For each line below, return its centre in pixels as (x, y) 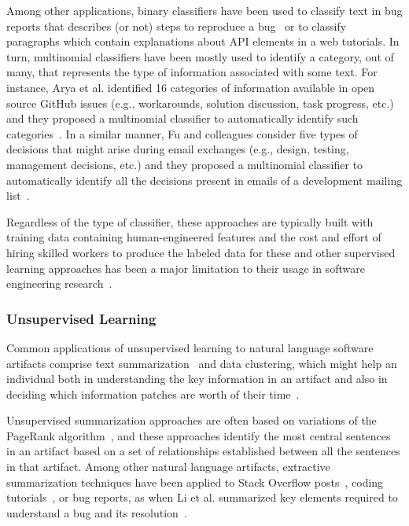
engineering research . (59, 283)
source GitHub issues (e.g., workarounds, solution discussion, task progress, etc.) (200, 103)
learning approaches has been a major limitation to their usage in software (186, 268)
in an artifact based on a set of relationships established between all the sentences (203, 451)
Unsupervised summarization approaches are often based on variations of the (192, 420)
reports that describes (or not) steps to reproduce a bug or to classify (177, 26)
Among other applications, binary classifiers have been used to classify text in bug (204, 10)
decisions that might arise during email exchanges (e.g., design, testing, (178, 149)
